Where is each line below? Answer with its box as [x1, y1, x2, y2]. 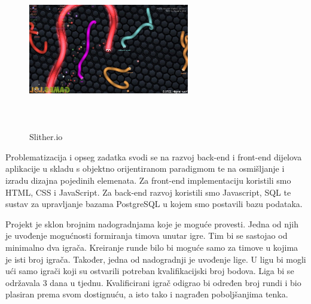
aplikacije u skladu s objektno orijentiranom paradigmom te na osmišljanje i [5, 162, 285, 175]
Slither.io [29, 130, 63, 143]
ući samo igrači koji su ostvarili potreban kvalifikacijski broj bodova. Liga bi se [5, 265, 294, 277]
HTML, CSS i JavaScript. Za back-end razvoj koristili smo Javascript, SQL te [5, 186, 291, 198]
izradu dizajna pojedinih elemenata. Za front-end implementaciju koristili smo [5, 174, 291, 186]
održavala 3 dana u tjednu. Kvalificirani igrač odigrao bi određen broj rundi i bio [5, 276, 301, 288]
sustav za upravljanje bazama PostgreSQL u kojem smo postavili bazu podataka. [5, 197, 303, 210]
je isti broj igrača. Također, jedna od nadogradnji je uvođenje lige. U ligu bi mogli [5, 253, 306, 265]
